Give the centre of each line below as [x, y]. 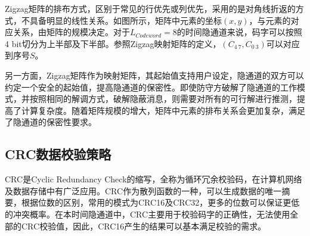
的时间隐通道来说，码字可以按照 [239, 32]
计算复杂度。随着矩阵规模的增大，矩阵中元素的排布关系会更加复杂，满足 [163, 110]
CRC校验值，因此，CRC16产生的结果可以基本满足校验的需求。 [144, 226]
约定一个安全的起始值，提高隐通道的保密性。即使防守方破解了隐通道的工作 [151, 87]
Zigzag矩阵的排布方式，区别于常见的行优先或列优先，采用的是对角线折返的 [150, 8]
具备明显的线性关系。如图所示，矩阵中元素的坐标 [125, 20]
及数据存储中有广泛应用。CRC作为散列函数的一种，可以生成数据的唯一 [143, 190]
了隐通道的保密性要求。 [51, 122]
